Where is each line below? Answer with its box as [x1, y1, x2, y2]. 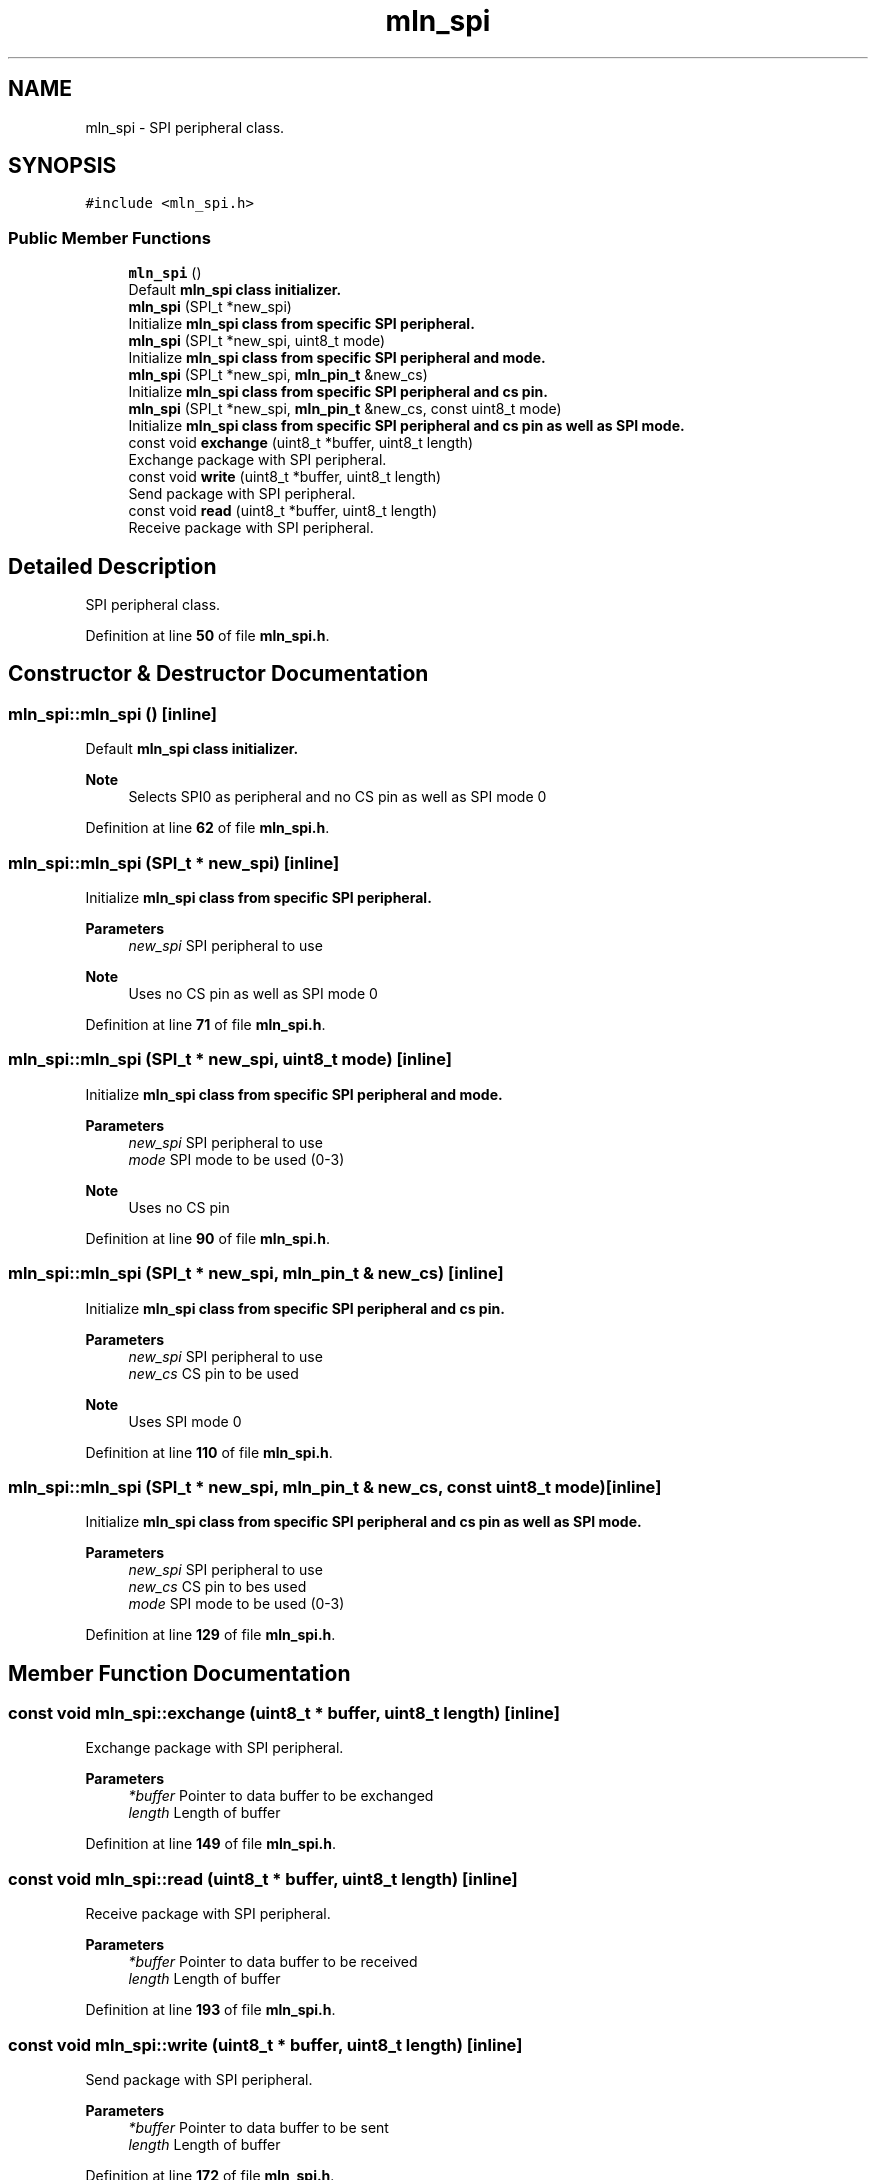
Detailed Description [8, 553, 217, 579]
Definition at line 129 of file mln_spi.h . [85, 1626, 336, 1644]
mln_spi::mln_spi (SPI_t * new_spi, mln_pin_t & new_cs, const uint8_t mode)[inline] [8, 1476, 662, 1497]
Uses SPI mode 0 [128, 1412, 242, 1430]
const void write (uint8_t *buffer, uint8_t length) [128, 468, 442, 486]
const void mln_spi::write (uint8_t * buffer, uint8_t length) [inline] [8, 2034, 523, 2055]
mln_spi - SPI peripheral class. [85, 118, 285, 136]
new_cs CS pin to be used [128, 1364, 299, 1382]
